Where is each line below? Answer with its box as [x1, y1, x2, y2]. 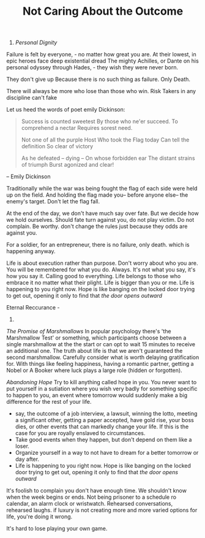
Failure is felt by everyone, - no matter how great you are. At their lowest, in [6, 51, 197, 58]
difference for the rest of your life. [6, 398, 92, 406]
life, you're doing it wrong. [6, 513, 73, 520]
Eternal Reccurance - [6, 304, 60, 311]
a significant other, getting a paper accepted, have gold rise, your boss [15, 417, 194, 424]
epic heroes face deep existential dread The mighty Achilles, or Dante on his [6, 57, 199, 65]
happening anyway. [6, 248, 56, 255]
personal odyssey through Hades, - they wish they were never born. [6, 64, 179, 71]
